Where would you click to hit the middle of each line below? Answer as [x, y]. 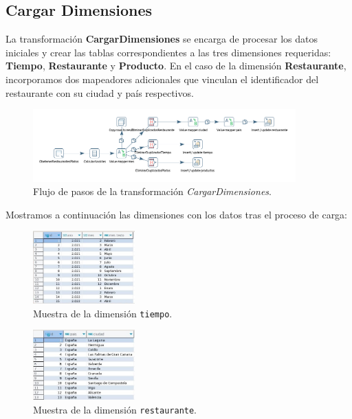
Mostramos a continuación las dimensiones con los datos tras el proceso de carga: [177, 214]
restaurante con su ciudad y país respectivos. [100, 92]
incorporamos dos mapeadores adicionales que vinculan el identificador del [162, 79]
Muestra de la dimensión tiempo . [103, 313]
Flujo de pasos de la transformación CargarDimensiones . [152, 191]
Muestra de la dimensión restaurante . [115, 409]
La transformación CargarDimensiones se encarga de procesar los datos [162, 39]
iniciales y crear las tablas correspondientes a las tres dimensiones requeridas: [168, 52]
